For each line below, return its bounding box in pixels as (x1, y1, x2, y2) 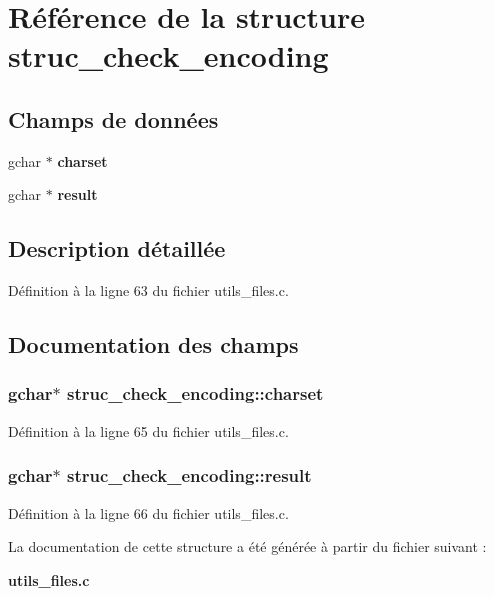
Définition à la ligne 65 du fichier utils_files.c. (8, 420, 289, 441)
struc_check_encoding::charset (67, 381, 324, 406)
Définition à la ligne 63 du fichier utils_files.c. (8, 280, 289, 301)
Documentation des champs (8, 329, 299, 360)
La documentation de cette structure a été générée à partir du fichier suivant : (8, 536, 487, 557)
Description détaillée (8, 233, 226, 264)
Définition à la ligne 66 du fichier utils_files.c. (8, 502, 289, 523)
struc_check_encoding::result (67, 463, 312, 488)
